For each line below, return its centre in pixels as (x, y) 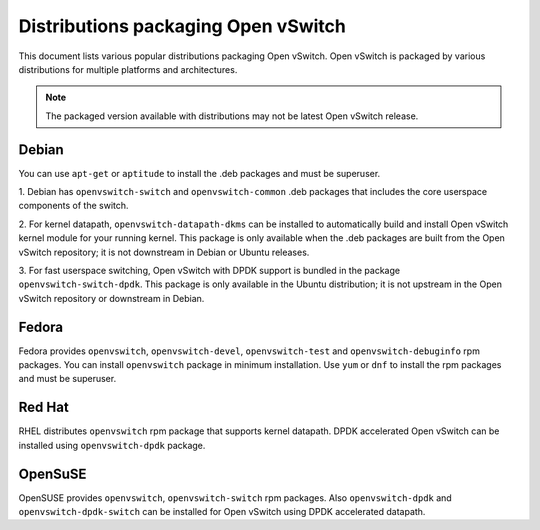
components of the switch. (73, 206)
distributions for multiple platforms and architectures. (128, 69)
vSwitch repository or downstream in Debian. (111, 298)
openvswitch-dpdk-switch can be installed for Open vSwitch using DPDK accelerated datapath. (222, 512)
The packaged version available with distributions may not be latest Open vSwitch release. (232, 116)
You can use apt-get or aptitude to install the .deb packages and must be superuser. (199, 173)
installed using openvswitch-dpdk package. (112, 445)
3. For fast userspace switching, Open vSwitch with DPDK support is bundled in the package (209, 270)
